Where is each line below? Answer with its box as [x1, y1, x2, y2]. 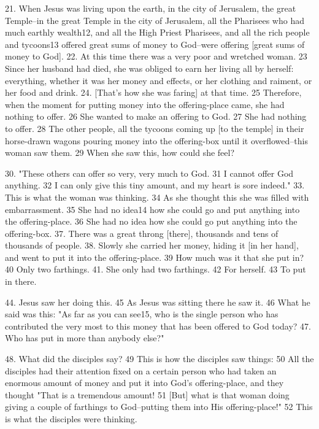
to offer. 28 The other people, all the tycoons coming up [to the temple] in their [5, 122, 304, 134]
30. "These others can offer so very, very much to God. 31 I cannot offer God [5, 166, 294, 179]
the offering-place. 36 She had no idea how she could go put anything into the [5, 215, 298, 228]
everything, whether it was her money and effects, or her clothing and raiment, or [5, 74, 312, 87]
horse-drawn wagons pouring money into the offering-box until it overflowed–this [5, 134, 308, 147]
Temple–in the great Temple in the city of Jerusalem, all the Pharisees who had [5, 14, 304, 26]
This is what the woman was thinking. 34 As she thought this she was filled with [5, 190, 309, 203]
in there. [5, 275, 37, 288]
